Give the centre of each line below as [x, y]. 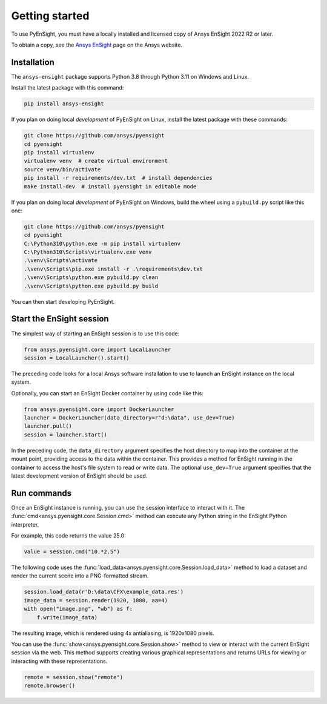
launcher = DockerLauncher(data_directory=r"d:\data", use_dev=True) [129, 418]
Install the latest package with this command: [68, 88]
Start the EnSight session [60, 319]
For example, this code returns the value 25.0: [69, 536]
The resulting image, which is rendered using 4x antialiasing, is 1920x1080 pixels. [113, 633]
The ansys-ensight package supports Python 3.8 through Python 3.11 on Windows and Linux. [130, 76]
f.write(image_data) [67, 617]
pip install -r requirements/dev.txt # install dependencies [118, 178]
